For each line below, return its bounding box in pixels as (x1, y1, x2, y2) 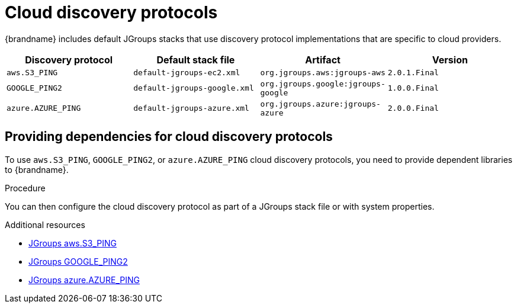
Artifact (305, 53, 341, 66)
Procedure (5, 182, 46, 193)
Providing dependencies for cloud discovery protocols (5, 129, 333, 145)
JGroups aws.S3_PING (28, 238, 117, 248)
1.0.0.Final (387, 84, 439, 93)
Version (432, 53, 468, 66)
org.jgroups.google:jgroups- (260, 79, 386, 88)
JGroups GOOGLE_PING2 (28, 256, 128, 267)
